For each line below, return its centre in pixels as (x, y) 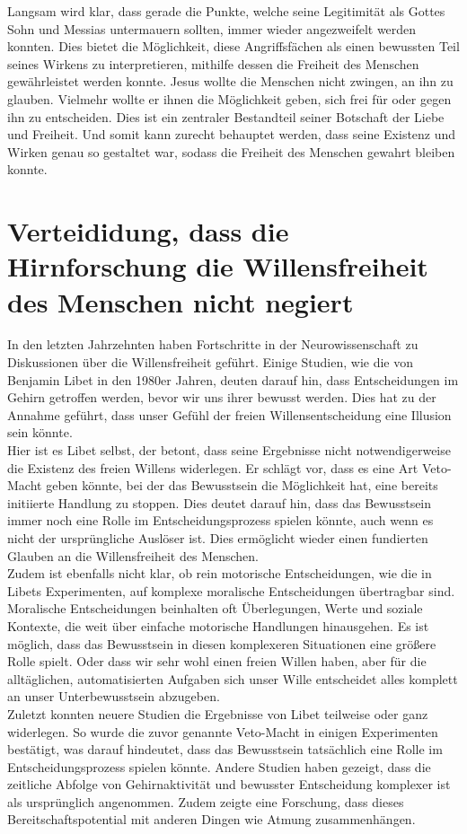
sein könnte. (40, 432)
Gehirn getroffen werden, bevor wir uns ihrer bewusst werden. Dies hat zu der (222, 397)
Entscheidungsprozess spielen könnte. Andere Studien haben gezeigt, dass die (219, 766)
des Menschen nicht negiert (181, 301)
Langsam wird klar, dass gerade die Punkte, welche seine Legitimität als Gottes (226, 11)
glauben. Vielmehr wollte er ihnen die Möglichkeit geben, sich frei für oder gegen (229, 98)
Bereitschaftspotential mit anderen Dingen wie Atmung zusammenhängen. (211, 819)
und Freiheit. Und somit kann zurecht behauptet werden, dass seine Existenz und (232, 134)
